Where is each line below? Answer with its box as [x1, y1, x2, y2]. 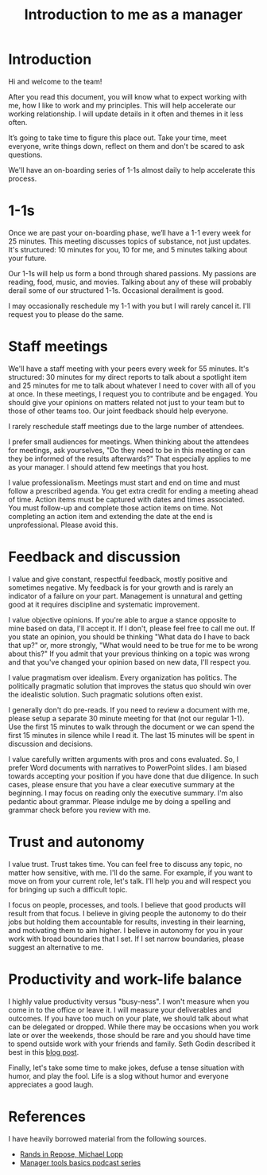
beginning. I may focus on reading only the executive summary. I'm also [8, 788, 244, 798]
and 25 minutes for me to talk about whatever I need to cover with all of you [8, 381, 256, 390]
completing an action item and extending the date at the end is [8, 511, 213, 521]
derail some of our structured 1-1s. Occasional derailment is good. [8, 285, 224, 295]
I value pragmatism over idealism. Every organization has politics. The [8, 673, 237, 682]
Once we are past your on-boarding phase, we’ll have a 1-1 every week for [8, 228, 252, 237]
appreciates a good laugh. [8, 1079, 94, 1089]
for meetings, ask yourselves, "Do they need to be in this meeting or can [8, 445, 246, 455]
